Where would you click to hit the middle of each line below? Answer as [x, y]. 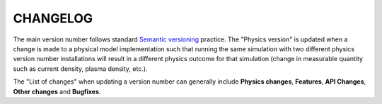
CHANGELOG [53, 18]
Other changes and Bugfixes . [57, 91]
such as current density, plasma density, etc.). [80, 69]
